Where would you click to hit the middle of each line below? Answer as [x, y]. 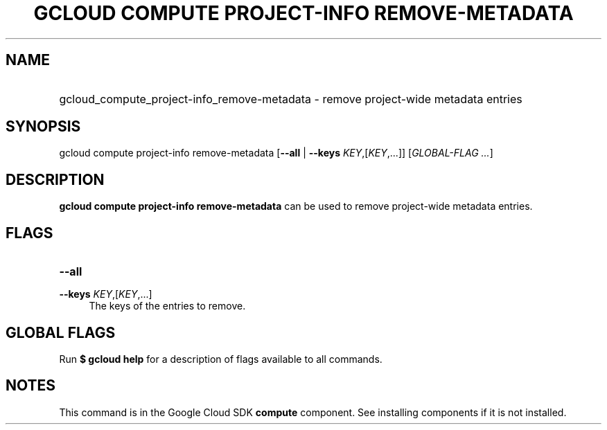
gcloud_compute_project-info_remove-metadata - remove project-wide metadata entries [291, 99]
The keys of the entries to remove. [167, 306]
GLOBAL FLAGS [61, 332]
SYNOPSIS [43, 127]
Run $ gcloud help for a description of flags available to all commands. [221, 359]
